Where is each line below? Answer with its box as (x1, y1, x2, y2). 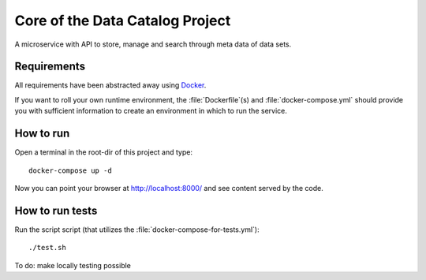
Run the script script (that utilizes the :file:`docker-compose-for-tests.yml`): (14, 225, 260, 234)
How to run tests (14, 203, 98, 217)
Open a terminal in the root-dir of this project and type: (14, 147, 193, 157)
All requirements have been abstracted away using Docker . (14, 80, 207, 90)
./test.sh (28, 243, 66, 252)
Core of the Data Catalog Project (14, 12, 231, 29)
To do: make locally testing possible (14, 260, 132, 270)
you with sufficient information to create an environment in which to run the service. (14, 106, 287, 116)
